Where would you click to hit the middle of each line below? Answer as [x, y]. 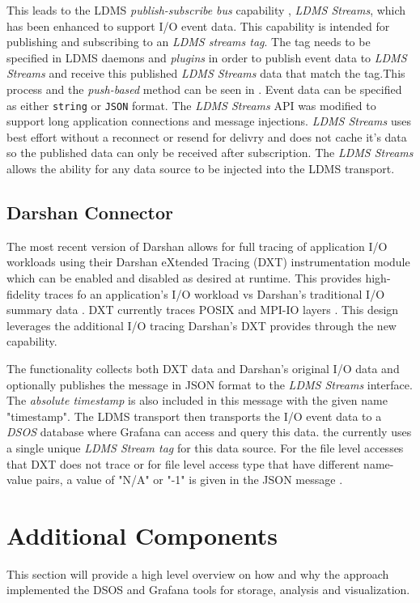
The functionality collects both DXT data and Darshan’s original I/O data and [203, 368]
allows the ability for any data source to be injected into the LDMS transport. [201, 168]
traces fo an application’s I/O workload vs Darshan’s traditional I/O [214, 293]
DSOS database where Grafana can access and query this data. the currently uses [209, 432]
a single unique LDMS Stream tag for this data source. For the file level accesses [205, 447]
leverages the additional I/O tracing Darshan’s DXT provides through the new [202, 325]
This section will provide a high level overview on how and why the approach [198, 573]
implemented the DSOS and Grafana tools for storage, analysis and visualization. [208, 590]
